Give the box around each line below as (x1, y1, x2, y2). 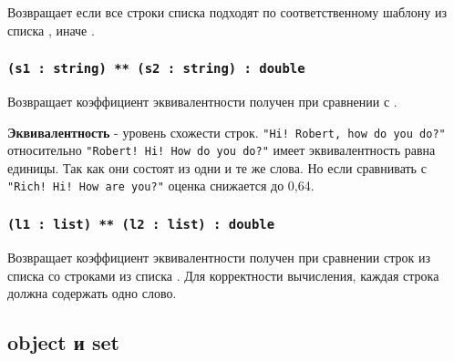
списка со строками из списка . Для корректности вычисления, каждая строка (7, 265, 439, 284)
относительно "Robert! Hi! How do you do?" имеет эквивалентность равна (7, 140, 436, 160)
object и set (7, 328, 119, 356)
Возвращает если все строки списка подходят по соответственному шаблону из (7, 3, 447, 21)
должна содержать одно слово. (7, 284, 177, 303)
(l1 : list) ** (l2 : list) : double (7, 217, 275, 232)
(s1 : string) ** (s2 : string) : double (7, 61, 305, 77)
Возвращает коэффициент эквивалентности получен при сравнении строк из (7, 247, 430, 266)
